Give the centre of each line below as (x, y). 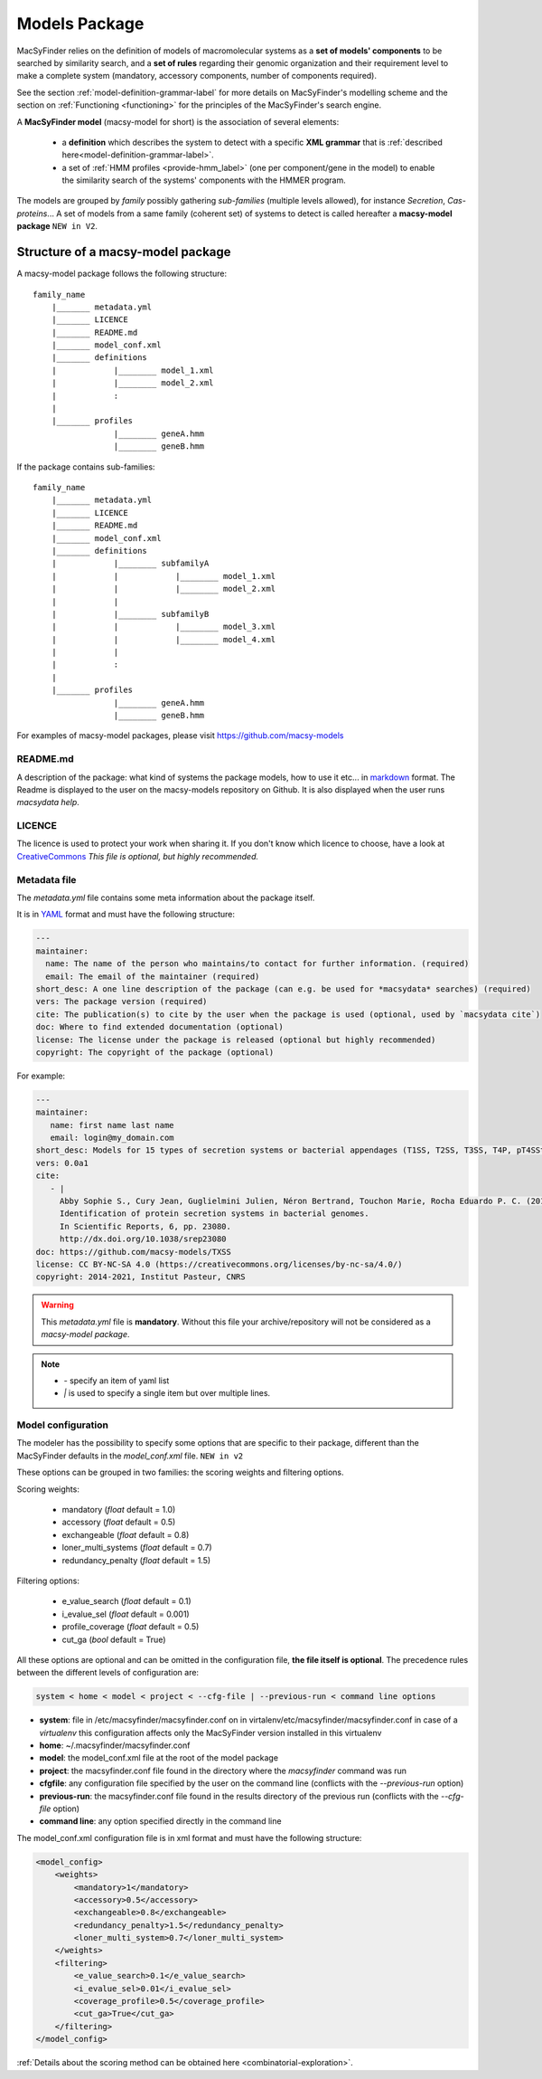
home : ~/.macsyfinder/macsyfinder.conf (115, 1745)
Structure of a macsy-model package (124, 252)
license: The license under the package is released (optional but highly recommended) (236, 1039)
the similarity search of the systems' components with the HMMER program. (204, 180)
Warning (57, 1305)
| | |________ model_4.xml (163, 639)
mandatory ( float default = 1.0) (119, 1509)
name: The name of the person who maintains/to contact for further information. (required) (257, 964)
